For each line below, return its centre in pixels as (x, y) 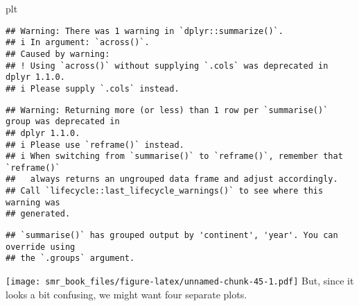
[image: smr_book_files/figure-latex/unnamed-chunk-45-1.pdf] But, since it (180, 281)
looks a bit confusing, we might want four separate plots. (126, 294)
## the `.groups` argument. (70, 258)
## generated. (38, 214)
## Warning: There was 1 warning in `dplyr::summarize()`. (145, 31)
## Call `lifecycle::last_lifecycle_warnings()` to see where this (165, 191)
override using (41, 247)
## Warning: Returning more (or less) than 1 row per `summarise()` (167, 110)
